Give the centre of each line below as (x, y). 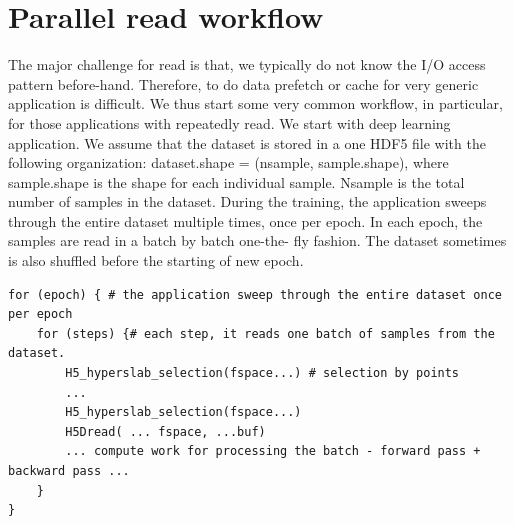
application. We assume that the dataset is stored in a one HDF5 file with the (247, 142)
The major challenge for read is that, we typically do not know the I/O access (247, 64)
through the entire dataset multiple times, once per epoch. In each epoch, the (245, 220)
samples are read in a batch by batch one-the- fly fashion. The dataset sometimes (257, 240)
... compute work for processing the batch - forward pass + (273, 451)
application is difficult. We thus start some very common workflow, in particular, (255, 103)
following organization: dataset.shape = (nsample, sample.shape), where (228, 162)
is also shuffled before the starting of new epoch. (156, 260)
